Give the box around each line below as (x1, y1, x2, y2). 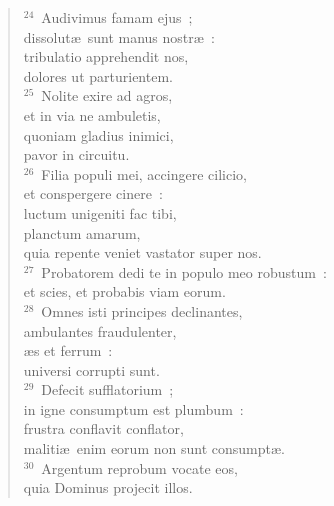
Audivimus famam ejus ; (41, 7, 193, 27)
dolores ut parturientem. (23, 65, 173, 86)
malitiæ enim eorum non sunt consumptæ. (23, 438, 285, 459)
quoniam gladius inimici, (23, 124, 174, 145)
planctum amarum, (23, 222, 141, 243)
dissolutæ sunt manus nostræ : (23, 26, 215, 47)
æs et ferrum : (23, 340, 113, 361)
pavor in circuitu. (23, 144, 130, 165)
